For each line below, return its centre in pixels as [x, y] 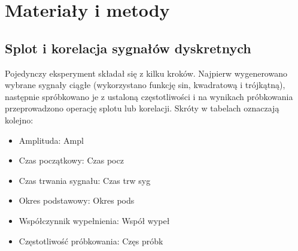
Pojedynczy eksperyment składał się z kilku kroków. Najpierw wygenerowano [146, 73]
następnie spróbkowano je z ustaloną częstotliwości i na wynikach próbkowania [149, 96]
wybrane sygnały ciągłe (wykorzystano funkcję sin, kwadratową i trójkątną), [145, 85]
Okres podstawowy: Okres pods [77, 200]
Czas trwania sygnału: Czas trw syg [85, 180]
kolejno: [19, 120]
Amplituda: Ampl [51, 140]
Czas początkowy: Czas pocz [71, 160]
